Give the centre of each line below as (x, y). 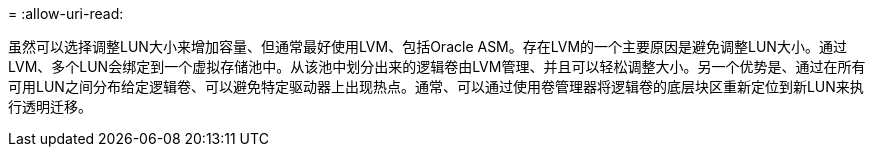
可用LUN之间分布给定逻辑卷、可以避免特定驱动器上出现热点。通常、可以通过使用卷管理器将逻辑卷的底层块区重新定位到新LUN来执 (436, 86)
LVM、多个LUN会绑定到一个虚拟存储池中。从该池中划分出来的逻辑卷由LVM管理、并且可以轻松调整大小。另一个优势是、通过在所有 (437, 66)
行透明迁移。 (50, 106)
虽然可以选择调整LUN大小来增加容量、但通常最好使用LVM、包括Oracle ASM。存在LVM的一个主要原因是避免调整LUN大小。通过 (427, 46)
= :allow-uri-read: (66, 13)
